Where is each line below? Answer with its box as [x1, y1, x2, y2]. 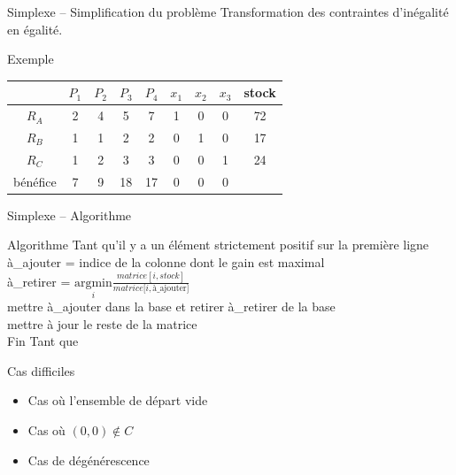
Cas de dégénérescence [27, 450, 150, 469]
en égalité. [7, 19, 63, 38]
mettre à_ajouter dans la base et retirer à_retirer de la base [7, 297, 336, 316]
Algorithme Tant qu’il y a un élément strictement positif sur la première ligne [7, 235, 429, 254]
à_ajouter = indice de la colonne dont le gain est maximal [7, 252, 325, 271]
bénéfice [13, 172, 57, 190]
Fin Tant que [7, 332, 79, 350]
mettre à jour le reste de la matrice [7, 314, 197, 333]
